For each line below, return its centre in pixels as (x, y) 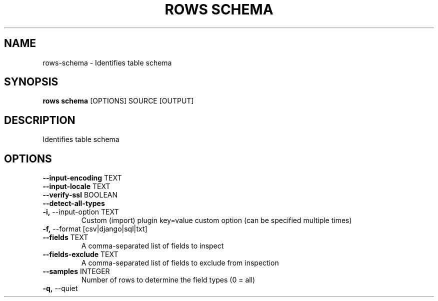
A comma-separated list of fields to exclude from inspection (180, 263)
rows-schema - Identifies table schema (107, 62)
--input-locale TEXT (76, 186)
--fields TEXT (65, 237)
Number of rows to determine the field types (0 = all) (168, 280)
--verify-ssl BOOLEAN (80, 195)
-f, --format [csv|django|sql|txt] (95, 229)
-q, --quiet (60, 288)
